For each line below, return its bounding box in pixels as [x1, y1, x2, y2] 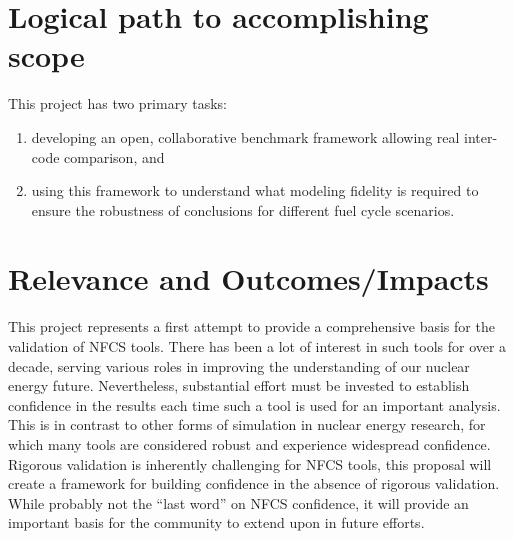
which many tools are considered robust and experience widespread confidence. [8, 433, 491, 454]
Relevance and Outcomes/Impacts [8, 258, 489, 299]
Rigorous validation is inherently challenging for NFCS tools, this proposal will [8, 453, 492, 474]
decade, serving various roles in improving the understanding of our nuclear [8, 355, 470, 376]
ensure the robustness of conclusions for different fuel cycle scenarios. [31, 199, 455, 220]
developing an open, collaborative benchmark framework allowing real [31, 126, 460, 147]
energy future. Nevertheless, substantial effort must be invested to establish [8, 375, 470, 396]
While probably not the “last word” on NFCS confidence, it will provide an [8, 492, 469, 513]
